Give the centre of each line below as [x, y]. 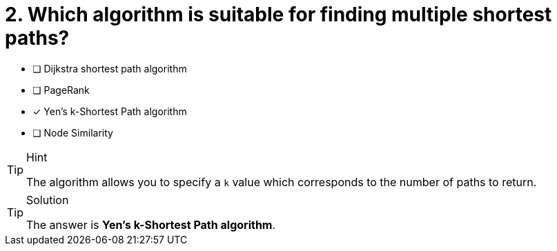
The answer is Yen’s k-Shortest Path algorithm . [151, 224]
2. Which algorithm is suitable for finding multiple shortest [278, 14]
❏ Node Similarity [73, 132]
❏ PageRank [61, 90]
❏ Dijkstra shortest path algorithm [110, 68]
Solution [48, 200]
